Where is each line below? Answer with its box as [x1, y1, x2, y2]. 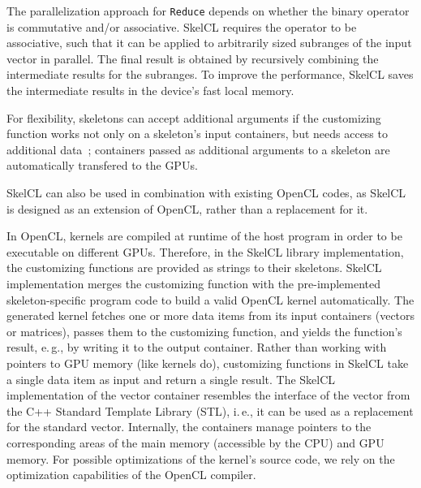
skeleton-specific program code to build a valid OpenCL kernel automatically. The [6, 291, 415, 308]
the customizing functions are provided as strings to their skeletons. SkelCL [6, 259, 382, 276]
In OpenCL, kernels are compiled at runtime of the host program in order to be [6, 227, 402, 244]
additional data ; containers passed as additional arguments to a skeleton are [6, 140, 390, 158]
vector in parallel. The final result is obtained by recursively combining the [6, 50, 379, 67]
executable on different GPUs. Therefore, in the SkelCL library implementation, [6, 243, 404, 260]
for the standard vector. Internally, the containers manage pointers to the [6, 418, 372, 435]
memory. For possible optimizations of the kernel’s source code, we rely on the [6, 450, 395, 467]
